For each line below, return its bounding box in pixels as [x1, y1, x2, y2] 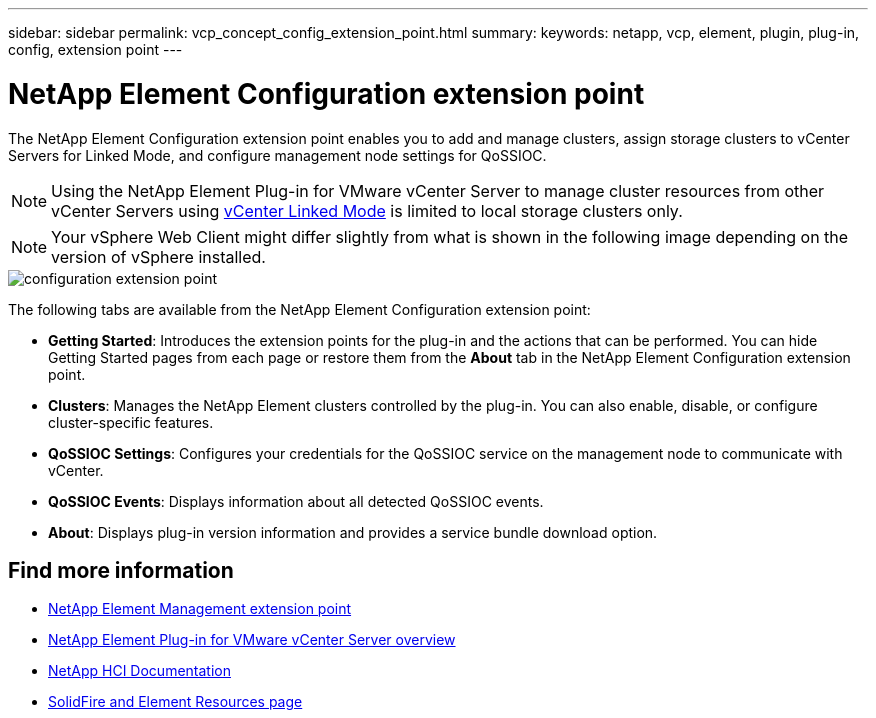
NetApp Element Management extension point [48, 600, 352, 618]
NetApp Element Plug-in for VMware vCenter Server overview [48, 631, 456, 649]
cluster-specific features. [48, 413, 214, 431]
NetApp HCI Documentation [48, 662, 231, 680]
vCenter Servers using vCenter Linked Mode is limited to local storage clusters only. [51, 200, 683, 221]
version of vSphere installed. [51, 246, 266, 267]
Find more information [8, 557, 234, 583]
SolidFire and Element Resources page [48, 693, 303, 711]
